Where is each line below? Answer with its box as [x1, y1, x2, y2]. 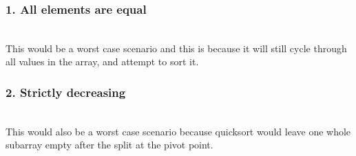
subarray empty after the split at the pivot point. [6, 137, 213, 152]
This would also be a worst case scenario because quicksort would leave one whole [6, 124, 351, 138]
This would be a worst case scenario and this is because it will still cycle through [6, 41, 347, 55]
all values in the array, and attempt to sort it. [6, 54, 199, 69]
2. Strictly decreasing [6, 83, 126, 100]
